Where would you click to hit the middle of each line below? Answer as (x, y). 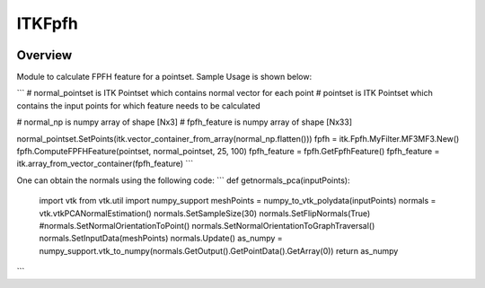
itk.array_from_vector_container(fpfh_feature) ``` (105, 164)
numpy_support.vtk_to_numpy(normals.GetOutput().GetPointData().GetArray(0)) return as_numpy (219, 250)
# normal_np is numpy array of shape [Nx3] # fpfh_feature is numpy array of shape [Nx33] (184, 122)
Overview (44, 55)
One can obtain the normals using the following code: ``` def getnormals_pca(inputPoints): (183, 180)
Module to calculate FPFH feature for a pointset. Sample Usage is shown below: (164, 77)
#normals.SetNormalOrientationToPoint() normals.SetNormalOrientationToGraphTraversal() (207, 225)
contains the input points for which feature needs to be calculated (138, 105)
